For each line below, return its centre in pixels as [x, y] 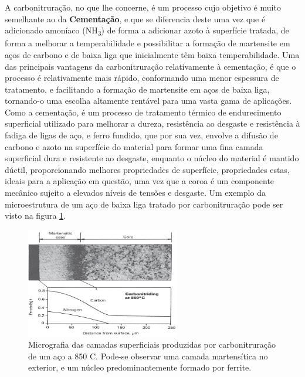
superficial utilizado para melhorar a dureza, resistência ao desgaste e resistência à [152, 123]
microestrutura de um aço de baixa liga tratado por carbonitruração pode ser [144, 204]
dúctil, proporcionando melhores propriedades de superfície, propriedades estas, [147, 169]
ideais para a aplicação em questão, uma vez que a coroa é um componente [140, 181]
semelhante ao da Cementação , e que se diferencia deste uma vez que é [135, 18]
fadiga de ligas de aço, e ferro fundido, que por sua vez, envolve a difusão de [141, 135]
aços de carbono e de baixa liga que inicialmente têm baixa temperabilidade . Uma [152, 54]
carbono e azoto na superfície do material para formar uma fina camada [134, 146]
